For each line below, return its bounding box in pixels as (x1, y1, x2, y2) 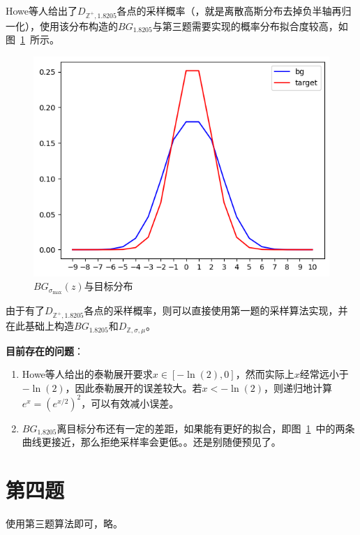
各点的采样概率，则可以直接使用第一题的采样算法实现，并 (84, 303, 348, 318)
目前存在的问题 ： (6, 343, 84, 358)
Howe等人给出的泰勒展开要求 (22, 367, 153, 381)
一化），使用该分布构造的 (6, 18, 118, 33)
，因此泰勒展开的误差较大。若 (65, 380, 202, 395)
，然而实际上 (235, 367, 294, 381)
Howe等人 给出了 (6, 3, 78, 17)
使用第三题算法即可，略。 (6, 516, 123, 531)
